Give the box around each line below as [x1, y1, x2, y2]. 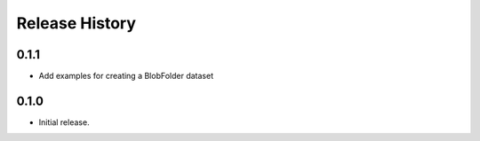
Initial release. [38, 116, 90, 128]
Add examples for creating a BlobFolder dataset [38, 71, 213, 82]
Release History [16, 13, 137, 33]
